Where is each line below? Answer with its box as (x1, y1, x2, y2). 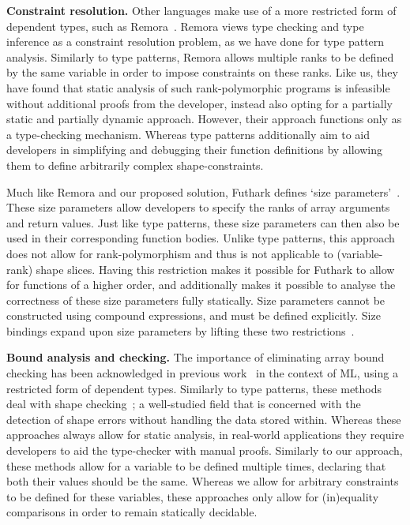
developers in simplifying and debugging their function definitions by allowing (6, 141, 383, 158)
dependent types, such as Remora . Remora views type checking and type (6, 17, 364, 34)
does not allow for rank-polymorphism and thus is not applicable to (6, 245, 333, 261)
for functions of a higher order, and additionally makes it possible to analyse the (6, 276, 396, 293)
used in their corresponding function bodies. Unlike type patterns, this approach (6, 230, 395, 246)
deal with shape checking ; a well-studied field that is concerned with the (6, 396, 361, 412)
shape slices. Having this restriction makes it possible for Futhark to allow (36, 261, 395, 277)
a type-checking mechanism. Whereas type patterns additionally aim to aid (6, 126, 370, 142)
